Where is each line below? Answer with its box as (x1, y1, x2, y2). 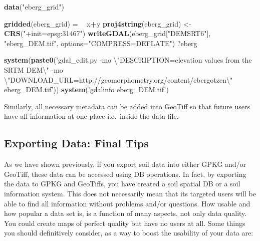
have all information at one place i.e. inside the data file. (4, 111, 179, 121)
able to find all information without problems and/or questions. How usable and (4, 198, 250, 208)
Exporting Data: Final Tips (4, 135, 149, 151)
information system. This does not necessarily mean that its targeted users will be (4, 188, 256, 198)
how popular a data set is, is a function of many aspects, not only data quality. (4, 208, 247, 218)
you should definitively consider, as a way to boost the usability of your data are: (4, 227, 253, 238)
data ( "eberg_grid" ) (4, 2, 64, 12)
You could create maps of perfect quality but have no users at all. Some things (4, 217, 245, 228)
